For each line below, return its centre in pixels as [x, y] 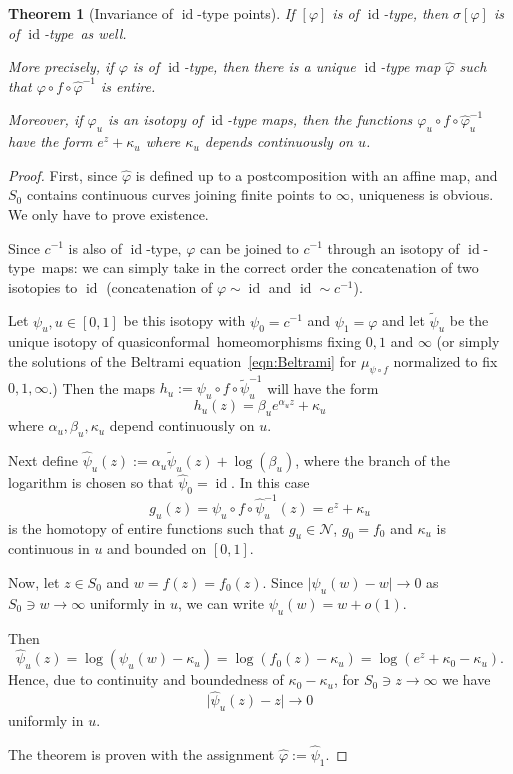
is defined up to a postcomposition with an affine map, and [316, 174]
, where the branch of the [373, 460]
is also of [95, 247]
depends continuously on [278, 141]
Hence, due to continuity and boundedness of [146, 679]
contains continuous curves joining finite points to [179, 194]
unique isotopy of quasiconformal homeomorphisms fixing [185, 341]
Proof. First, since [63, 174]
